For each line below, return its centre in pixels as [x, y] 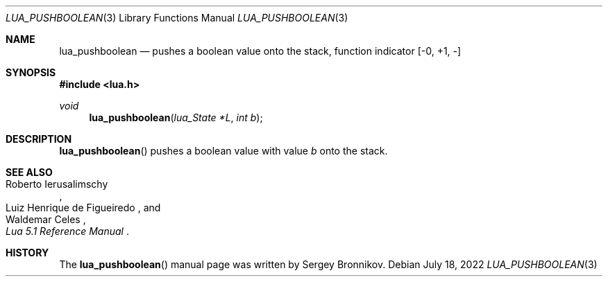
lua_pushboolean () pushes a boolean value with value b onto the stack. [223, 151]
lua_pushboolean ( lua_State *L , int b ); [176, 117]
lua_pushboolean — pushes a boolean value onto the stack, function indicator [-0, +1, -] [260, 51]
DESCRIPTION [39, 139]
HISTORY [27, 253]
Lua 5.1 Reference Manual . [67, 231]
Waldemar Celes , [46, 219]
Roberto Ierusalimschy [57, 184]
